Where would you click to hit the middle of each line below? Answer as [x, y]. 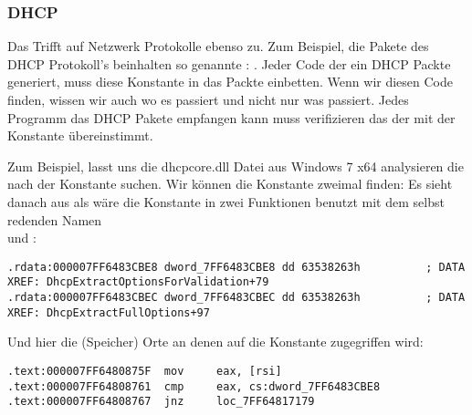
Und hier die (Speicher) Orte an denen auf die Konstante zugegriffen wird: [215, 342]
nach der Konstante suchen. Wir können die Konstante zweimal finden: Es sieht [230, 184]
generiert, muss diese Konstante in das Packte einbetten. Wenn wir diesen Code [231, 82]
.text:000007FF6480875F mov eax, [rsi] [145, 371]
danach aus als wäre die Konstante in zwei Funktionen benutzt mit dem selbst [226, 201]
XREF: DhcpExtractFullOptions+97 [109, 312]
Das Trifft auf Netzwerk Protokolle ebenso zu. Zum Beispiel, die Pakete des [218, 46]
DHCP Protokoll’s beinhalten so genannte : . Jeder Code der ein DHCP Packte [229, 63]
